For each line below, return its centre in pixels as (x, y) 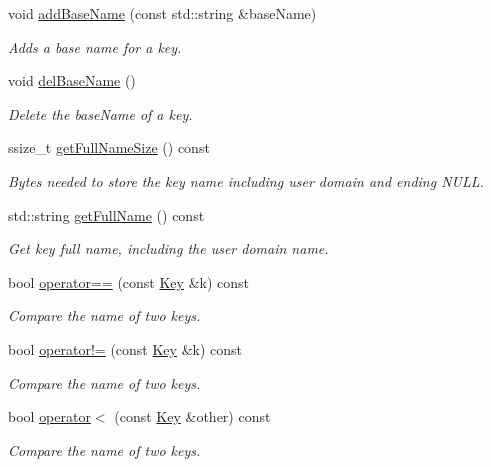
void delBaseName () (72, 80)
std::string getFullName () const (106, 214)
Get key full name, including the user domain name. (168, 248)
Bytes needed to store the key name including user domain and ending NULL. (246, 180)
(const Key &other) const (192, 416)
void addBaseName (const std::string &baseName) (162, 13)
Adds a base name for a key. (95, 46)
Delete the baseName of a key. (100, 113)
